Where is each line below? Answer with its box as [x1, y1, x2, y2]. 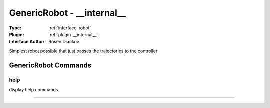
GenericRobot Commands [9, 61, 92, 69]
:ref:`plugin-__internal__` [48, 31, 98, 37]
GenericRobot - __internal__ [9, 7, 126, 18]
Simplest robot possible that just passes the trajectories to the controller [9, 48, 158, 54]
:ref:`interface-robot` [48, 25, 91, 31]
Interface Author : [9, 39, 46, 45]
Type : [9, 25, 22, 31]
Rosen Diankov [48, 39, 79, 45]
